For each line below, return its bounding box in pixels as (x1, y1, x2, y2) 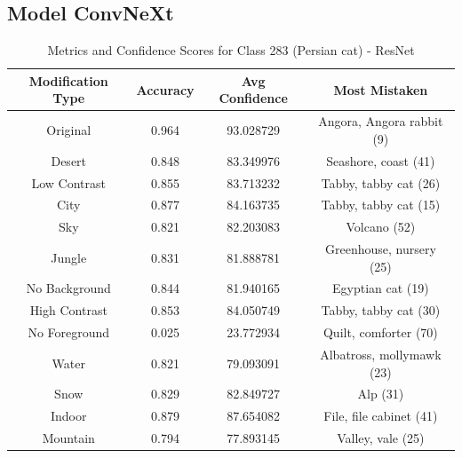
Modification (28, 71, 108, 90)
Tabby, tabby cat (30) (321, 301, 441, 320)
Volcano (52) (346, 217, 416, 236)
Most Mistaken (333, 80, 428, 99)
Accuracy (136, 80, 195, 99)
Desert (51, 151, 87, 170)
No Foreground (28, 323, 110, 342)
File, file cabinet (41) (323, 407, 438, 425)
